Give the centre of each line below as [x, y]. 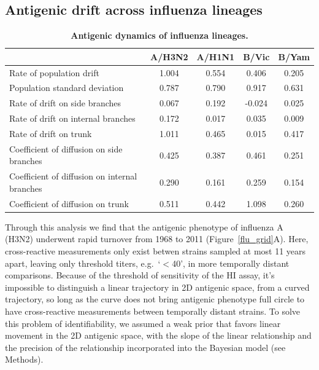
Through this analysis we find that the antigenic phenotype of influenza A [144, 226]
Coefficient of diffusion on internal [73, 176]
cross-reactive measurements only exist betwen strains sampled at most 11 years [156, 251]
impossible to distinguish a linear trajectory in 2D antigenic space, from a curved [157, 287]
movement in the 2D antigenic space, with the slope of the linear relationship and [158, 335]
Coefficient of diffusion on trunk [69, 203]
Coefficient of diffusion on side [66, 148]
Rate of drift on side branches [65, 103]
